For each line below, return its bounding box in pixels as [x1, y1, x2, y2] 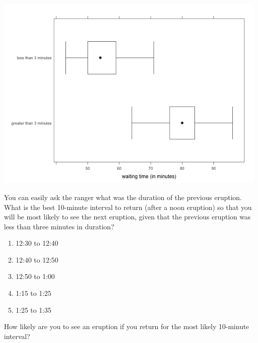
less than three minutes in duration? [4, 221, 114, 231]
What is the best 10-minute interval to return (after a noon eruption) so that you [4, 202, 252, 212]
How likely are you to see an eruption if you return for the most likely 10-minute [4, 321, 249, 332]
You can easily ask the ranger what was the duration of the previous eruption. [4, 192, 242, 202]
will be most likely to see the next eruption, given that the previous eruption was [4, 211, 251, 222]
